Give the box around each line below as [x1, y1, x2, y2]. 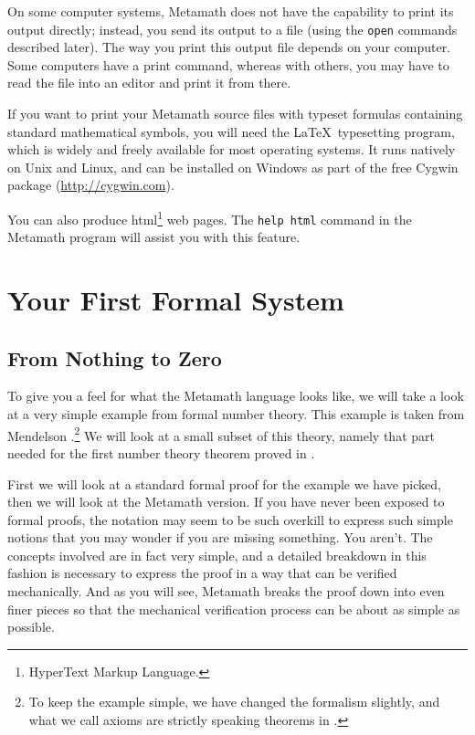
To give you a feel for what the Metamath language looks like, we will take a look [7, 386, 464, 405]
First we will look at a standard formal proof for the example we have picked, [7, 474, 441, 493]
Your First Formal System [7, 281, 344, 319]
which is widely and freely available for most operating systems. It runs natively [7, 140, 456, 159]
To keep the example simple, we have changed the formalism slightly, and [28, 692, 440, 711]
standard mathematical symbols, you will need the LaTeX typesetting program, [7, 121, 455, 141]
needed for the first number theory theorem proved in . [7, 443, 315, 462]
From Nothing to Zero [7, 343, 222, 372]
